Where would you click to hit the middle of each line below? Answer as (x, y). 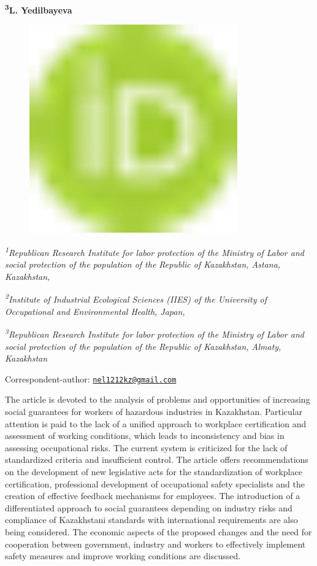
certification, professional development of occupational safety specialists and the (155, 483)
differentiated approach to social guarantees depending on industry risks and (149, 507)
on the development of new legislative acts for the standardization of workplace (154, 471)
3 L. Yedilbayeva (39, 9)
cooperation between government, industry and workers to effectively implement (155, 544)
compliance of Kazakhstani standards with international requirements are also (151, 520)
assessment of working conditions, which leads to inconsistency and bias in (145, 436)
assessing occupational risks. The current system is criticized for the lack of (146, 447)
